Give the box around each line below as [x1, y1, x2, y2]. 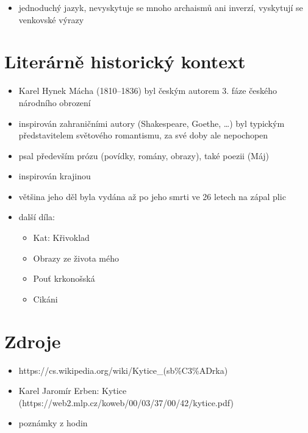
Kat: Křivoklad [33, 231, 90, 244]
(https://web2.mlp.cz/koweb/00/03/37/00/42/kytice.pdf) [18, 396, 234, 409]
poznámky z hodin [18, 417, 88, 429]
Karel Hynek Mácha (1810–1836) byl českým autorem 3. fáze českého [18, 84, 278, 97]
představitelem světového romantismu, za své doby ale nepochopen [18, 129, 268, 141]
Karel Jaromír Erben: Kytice [18, 384, 127, 397]
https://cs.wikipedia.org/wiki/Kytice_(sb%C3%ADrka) [18, 363, 228, 376]
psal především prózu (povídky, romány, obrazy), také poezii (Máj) [18, 149, 270, 162]
